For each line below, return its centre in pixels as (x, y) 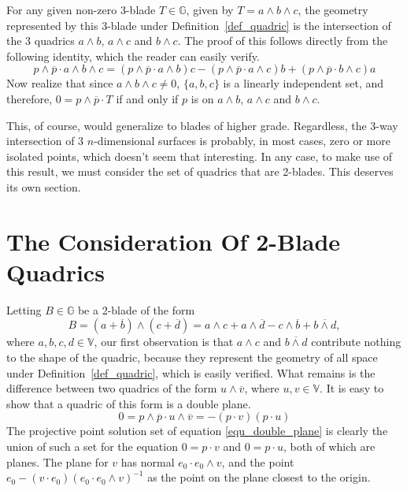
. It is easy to (352, 388)
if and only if (147, 98)
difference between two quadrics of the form (112, 388)
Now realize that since (60, 83)
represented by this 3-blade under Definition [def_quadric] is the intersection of (199, 25)
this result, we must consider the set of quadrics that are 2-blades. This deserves (200, 171)
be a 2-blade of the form (136, 309)
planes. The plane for (57, 461)
